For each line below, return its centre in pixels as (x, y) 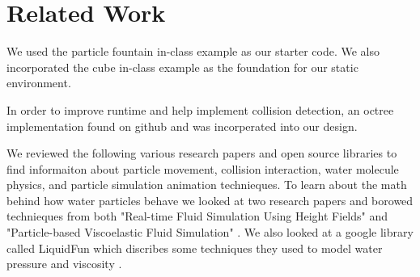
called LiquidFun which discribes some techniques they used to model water (195, 248)
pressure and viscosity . (64, 264)
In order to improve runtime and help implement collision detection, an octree (200, 109)
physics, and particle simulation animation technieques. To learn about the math (207, 185)
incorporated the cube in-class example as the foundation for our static (182, 67)
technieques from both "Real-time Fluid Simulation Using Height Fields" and (197, 216)
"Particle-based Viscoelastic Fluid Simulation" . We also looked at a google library (210, 232)
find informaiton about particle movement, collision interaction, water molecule (203, 168)
